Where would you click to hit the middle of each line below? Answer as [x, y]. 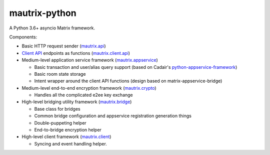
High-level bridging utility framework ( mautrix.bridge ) [77, 102]
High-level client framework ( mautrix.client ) [66, 137]
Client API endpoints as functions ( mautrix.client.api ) [76, 53]
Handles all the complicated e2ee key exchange [84, 95]
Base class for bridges [57, 109]
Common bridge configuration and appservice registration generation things [113, 116]
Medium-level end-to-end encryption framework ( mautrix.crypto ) [89, 88]
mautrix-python [43, 13]
